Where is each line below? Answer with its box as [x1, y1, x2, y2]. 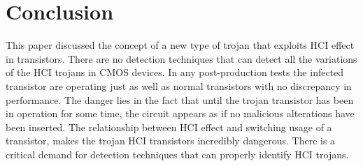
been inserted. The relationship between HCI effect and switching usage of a [6, 119, 332, 134]
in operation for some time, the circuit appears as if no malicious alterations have [6, 106, 355, 121]
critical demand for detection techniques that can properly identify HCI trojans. [6, 146, 349, 161]
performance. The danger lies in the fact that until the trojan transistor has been [6, 92, 354, 107]
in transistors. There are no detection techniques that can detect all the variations [6, 51, 357, 66]
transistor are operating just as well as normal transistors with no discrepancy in [6, 78, 352, 93]
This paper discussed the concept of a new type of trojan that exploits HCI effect [6, 38, 355, 52]
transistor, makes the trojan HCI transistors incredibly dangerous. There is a [6, 133, 336, 148]
